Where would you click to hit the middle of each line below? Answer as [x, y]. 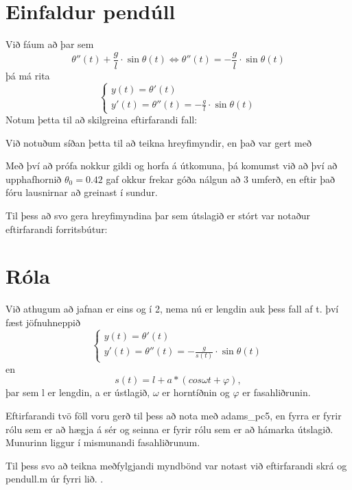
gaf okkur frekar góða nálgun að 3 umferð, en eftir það [221, 179]
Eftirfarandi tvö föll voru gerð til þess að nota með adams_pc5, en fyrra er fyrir [174, 415]
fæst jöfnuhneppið [43, 322]
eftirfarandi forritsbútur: [57, 229]
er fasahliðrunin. [277, 392]
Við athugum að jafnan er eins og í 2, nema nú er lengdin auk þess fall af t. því [172, 309]
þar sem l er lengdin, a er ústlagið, [78, 392]
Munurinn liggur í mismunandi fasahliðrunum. [103, 442]
